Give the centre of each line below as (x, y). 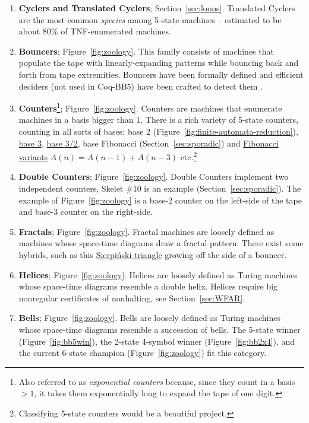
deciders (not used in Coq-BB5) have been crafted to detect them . (141, 86)
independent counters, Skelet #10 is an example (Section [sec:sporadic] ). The (160, 188)
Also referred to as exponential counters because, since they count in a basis (157, 381)
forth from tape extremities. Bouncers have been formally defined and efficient (161, 74)
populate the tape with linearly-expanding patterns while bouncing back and (159, 63)
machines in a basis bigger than (76, 120)
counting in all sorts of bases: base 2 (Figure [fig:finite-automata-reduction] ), (158, 131)
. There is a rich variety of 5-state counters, (219, 120)
